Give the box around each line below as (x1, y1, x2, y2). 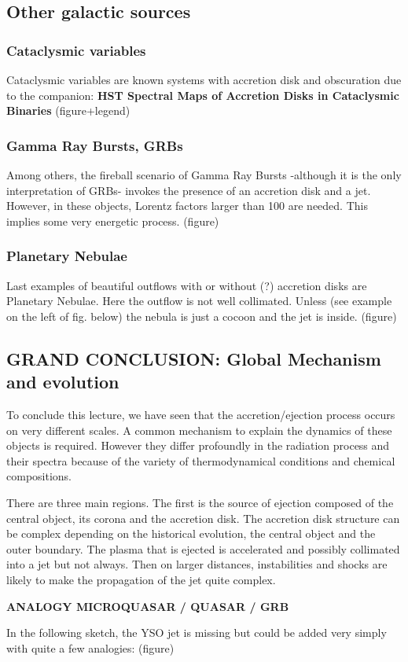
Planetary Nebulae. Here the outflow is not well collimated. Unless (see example (6, 292, 392, 309)
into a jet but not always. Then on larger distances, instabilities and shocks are (6, 556, 388, 572)
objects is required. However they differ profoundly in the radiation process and (6, 437, 390, 454)
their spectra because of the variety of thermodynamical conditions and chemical (6, 452, 395, 469)
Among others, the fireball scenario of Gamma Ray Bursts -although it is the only (6, 167, 402, 182)
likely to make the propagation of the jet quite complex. (6, 571, 276, 587)
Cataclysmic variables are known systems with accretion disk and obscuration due (6, 72, 402, 87)
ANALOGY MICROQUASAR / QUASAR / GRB (6, 598, 289, 614)
